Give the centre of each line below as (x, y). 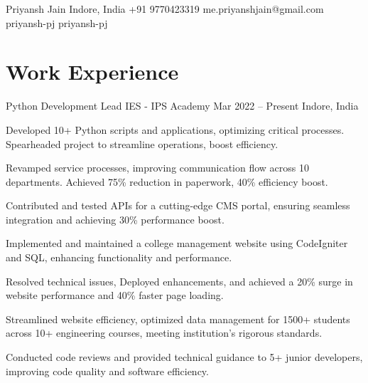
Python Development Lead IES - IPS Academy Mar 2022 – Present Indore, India (182, 106)
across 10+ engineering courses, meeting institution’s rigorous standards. (164, 333)
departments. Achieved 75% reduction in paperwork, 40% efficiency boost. (167, 181)
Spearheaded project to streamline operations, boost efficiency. (142, 143)
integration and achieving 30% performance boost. (115, 219)
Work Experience (92, 72)
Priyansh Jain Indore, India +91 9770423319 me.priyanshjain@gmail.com (165, 9)
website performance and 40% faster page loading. (115, 295)
